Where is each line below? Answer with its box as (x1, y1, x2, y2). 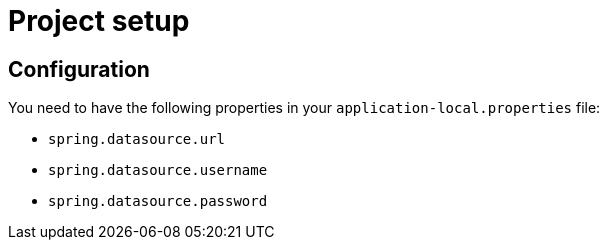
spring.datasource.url (48, 131, 226, 148)
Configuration (8, 56, 150, 82)
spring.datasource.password (48, 193, 268, 210)
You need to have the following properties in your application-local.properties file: (8, 99, 601, 117)
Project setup (8, 4, 190, 38)
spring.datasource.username (48, 162, 268, 179)
